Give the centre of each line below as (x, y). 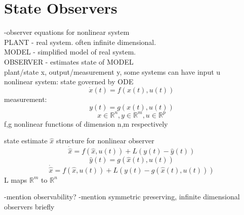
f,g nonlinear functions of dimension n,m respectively (86, 123)
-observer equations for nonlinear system (67, 32)
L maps (16, 179)
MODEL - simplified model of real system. (70, 52)
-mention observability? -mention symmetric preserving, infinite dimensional (122, 197)
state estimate (26, 141)
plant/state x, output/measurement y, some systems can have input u (112, 71)
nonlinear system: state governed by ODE (69, 82)
